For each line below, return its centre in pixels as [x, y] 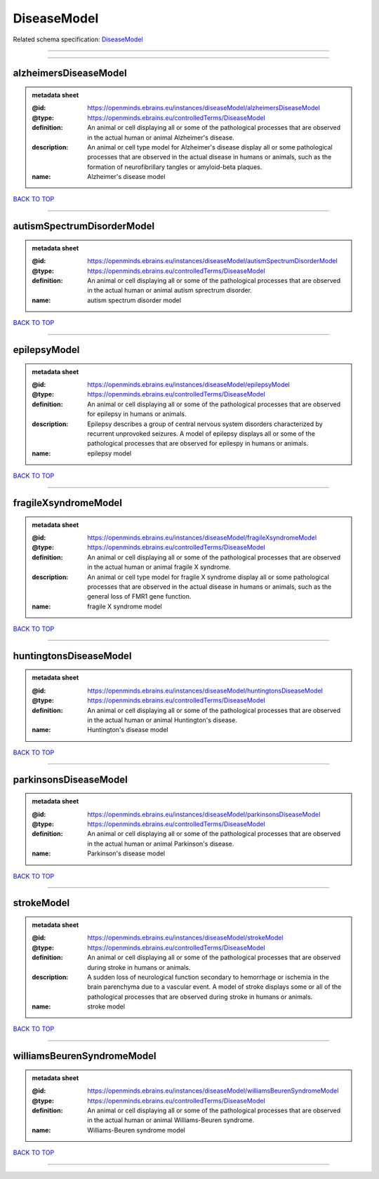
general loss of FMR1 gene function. [139, 597]
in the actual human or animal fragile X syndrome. [159, 567]
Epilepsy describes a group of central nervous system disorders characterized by [205, 424]
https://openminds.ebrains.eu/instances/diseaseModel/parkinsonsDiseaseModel [204, 814]
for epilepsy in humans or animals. [137, 414]
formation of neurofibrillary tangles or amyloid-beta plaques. [175, 167]
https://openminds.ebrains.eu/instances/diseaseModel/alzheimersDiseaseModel [204, 108]
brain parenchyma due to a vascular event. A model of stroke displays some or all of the [214, 987]
